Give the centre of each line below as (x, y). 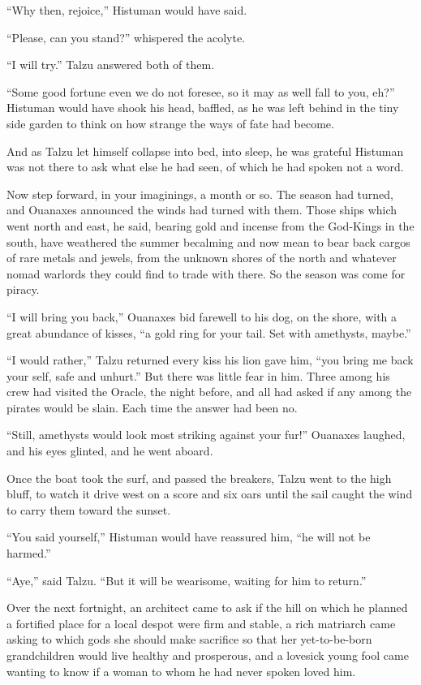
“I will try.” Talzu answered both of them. (111, 65)
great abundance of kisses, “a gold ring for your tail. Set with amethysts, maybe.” (209, 332)
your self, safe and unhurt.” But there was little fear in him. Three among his (198, 375)
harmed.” (29, 553)
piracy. (23, 289)
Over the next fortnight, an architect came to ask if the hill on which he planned (207, 607)
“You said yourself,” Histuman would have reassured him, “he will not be (189, 537)
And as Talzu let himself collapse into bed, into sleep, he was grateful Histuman (205, 151)
